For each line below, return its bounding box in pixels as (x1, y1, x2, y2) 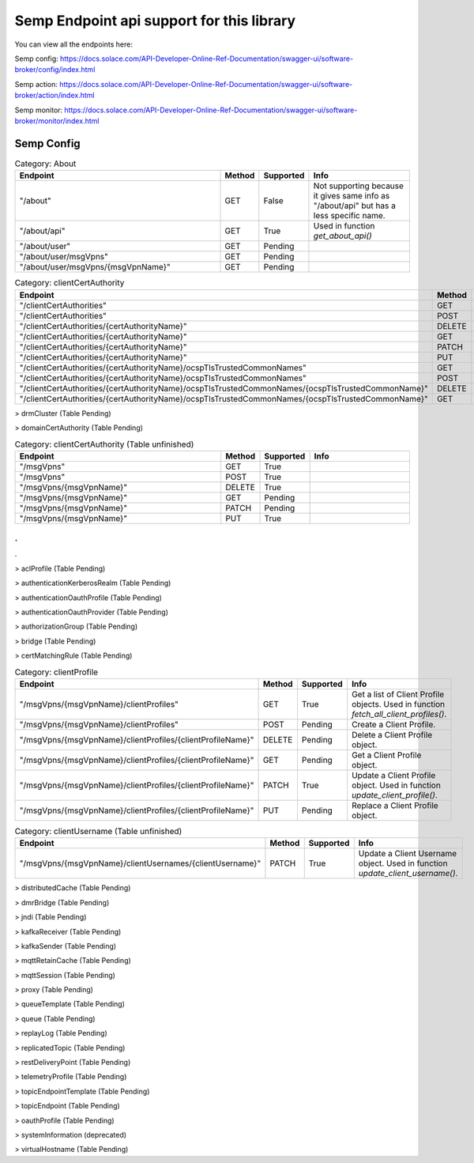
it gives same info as (313, 191, 390, 202)
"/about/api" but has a (313, 200, 397, 211)
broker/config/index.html (14, 65, 96, 74)
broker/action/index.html (14, 91, 95, 100)
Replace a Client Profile (352, 799, 438, 810)
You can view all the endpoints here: (14, 40, 134, 49)
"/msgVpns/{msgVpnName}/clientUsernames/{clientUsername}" (19, 858, 261, 869)
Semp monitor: (14, 105, 63, 115)
